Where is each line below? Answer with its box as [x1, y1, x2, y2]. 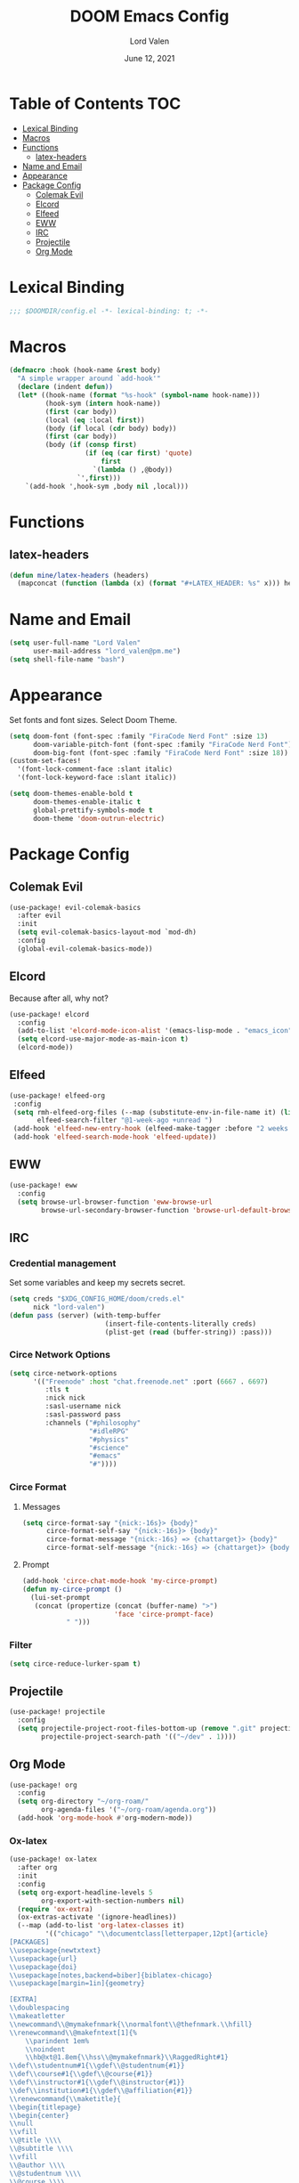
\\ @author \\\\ [9, 2161, 66, 2170]
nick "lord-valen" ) [32, 1302, 105, 1311]
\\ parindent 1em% [25, 2036, 90, 2045]
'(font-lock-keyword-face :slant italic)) [17, 773, 177, 783]
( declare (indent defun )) [17, 383, 114, 392]
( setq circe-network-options [9, 1368, 117, 1377]
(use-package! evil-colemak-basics [9, 903, 141, 912]
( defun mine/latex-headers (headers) [9, 571, 149, 580]
